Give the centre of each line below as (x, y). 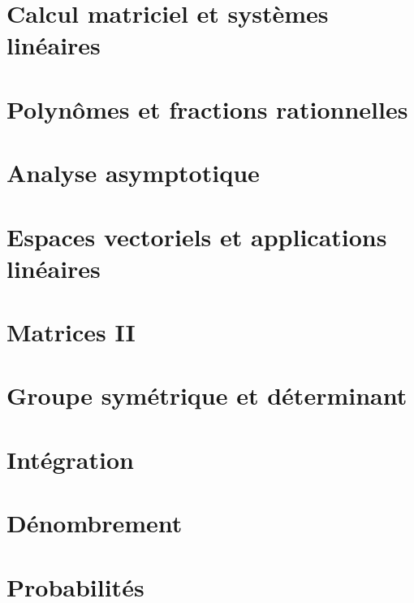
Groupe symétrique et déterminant (207, 395)
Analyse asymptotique (133, 173)
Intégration (70, 459)
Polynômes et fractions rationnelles (207, 108)
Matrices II (71, 332)
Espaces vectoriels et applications (197, 236)
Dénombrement (95, 523)
